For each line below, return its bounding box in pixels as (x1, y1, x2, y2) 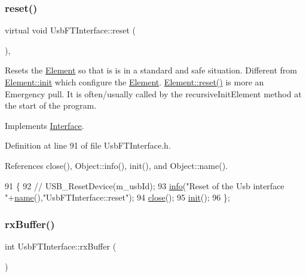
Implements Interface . (5, 119, 84, 131)
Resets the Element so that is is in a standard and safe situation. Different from (5, 64, 297, 76)
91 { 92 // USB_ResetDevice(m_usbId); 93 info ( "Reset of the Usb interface (5, 179, 284, 192)
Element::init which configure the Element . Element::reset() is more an (5, 76, 264, 88)
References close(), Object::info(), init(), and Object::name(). (5, 159, 228, 171)
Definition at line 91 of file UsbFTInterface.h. (5, 139, 171, 152)
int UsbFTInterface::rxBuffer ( (5, 239, 117, 252)
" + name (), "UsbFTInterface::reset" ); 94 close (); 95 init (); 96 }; (5, 191, 230, 204)
